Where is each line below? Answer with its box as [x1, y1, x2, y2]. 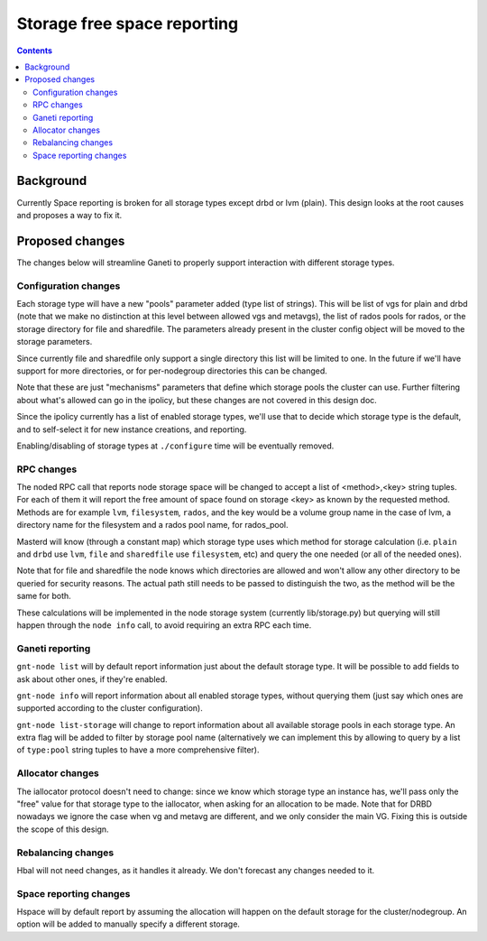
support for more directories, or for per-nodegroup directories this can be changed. [16, 365, 328, 376]
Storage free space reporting [16, 14, 239, 33]
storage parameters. [16, 337, 93, 347]
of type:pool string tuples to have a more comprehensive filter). [16, 744, 260, 755]
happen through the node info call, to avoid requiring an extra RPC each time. [16, 619, 312, 631]
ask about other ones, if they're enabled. [16, 673, 168, 685]
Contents [16, 45, 53, 56]
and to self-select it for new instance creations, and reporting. [16, 424, 247, 435]
